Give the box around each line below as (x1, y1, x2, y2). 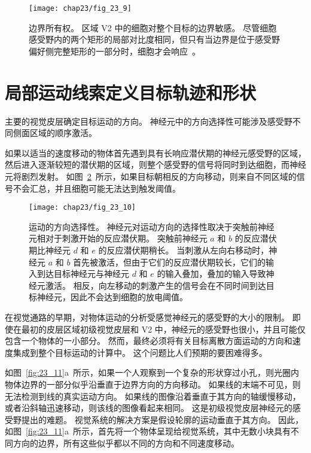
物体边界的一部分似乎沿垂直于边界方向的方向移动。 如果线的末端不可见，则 (5, 377, 301, 390)
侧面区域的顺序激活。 (13, 126, 97, 139)
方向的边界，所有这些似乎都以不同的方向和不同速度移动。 (13, 436, 239, 449)
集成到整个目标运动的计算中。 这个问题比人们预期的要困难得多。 (13, 346, 267, 358)
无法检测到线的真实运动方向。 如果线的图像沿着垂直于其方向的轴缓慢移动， (5, 389, 301, 402)
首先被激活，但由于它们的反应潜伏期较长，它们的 (73, 255, 266, 268)
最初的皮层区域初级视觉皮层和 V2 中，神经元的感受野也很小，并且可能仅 (21, 322, 306, 335)
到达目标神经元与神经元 (36, 267, 129, 280)
